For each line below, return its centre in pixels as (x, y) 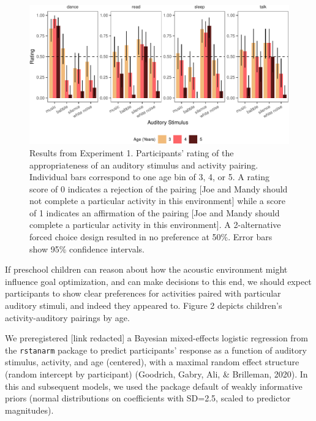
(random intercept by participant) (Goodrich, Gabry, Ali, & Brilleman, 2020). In (156, 374)
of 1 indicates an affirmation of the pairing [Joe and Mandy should (155, 212)
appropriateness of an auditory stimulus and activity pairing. (144, 165)
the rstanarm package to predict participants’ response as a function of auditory (156, 350)
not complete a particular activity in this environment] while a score (157, 201)
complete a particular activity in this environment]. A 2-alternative (155, 225)
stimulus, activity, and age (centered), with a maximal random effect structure (152, 362)
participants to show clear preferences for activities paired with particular (143, 293)
